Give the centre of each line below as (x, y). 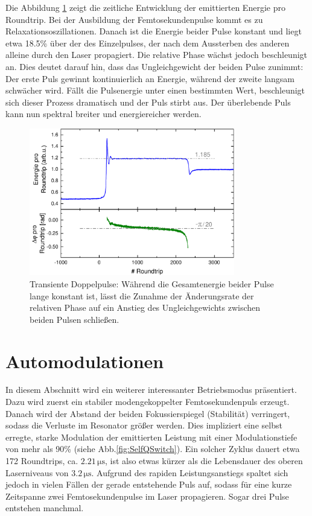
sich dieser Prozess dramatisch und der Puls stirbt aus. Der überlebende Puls (148, 102)
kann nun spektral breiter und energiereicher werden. (103, 114)
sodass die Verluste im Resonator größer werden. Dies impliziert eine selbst (144, 425)
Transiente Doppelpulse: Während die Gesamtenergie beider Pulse (152, 283)
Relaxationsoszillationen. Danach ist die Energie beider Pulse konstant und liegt (154, 31)
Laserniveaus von (37, 472)
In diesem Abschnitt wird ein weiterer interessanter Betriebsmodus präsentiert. (151, 390)
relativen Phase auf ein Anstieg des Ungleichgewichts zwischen (145, 307)
